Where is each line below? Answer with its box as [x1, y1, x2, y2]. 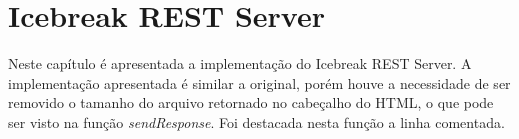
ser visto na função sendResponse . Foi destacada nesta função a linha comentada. [8, 111, 505, 132]
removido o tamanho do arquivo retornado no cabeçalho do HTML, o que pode [8, 92, 494, 113]
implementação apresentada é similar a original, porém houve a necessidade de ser [8, 72, 511, 93]
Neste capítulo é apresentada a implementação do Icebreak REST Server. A [8, 53, 472, 74]
